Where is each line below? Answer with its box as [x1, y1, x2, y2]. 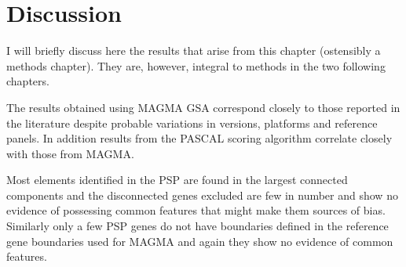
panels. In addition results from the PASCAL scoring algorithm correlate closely [6, 130, 393, 146]
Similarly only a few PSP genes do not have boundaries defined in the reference [6, 218, 389, 234]
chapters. [6, 73, 49, 89]
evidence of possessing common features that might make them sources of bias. [6, 202, 386, 218]
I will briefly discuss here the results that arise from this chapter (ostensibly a [6, 42, 381, 59]
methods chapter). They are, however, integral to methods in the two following [6, 57, 386, 74]
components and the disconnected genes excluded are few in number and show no [6, 186, 398, 203]
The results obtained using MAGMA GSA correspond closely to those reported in [6, 99, 401, 115]
